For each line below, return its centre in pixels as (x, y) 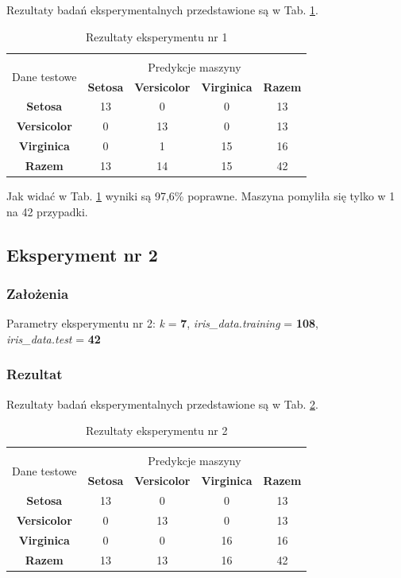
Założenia (38, 293)
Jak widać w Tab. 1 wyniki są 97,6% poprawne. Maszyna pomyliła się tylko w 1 (201, 196)
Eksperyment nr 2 (82, 254)
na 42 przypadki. (47, 211)
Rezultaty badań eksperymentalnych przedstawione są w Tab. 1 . (162, 10)
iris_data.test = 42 (54, 338)
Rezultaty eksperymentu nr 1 (156, 36)
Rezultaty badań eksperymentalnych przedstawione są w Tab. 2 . (162, 403)
